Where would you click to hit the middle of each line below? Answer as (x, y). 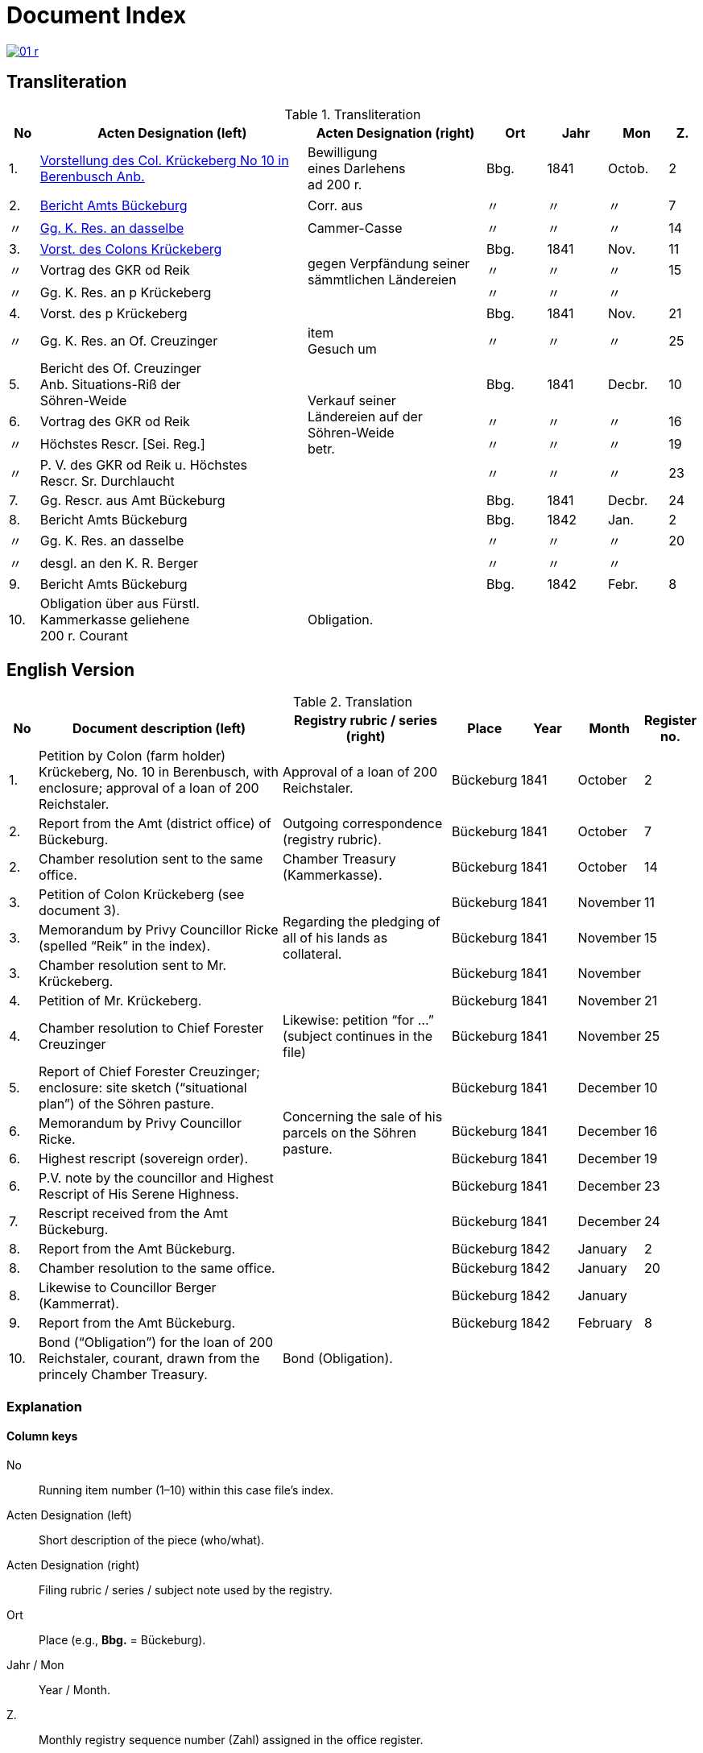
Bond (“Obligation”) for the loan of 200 (156, 1343)
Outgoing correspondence (363, 824)
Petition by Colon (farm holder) (132, 756)
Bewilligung (342, 152)
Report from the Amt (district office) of (155, 824)
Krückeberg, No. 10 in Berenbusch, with (159, 772)
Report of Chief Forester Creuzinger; (149, 1072)
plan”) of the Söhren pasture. (126, 1104)
